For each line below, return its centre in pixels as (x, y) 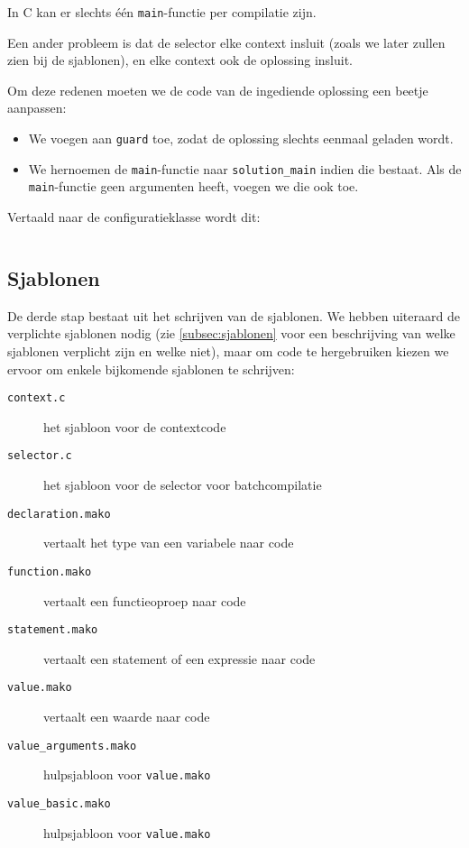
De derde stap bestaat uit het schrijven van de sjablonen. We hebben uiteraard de (234, 315)
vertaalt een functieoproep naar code (145, 600)
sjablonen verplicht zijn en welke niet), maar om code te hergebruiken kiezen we (228, 350)
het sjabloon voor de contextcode (135, 426)
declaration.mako (59, 514)
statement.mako (53, 630)
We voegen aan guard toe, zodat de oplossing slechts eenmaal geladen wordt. (241, 138)
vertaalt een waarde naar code (127, 717)
